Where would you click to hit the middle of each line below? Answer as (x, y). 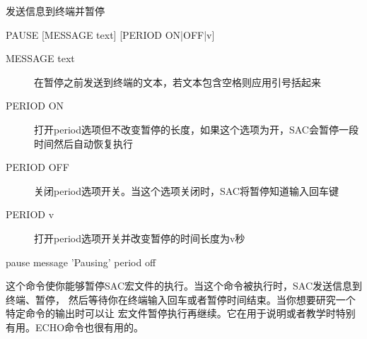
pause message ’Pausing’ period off (81, 262)
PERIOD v (30, 214)
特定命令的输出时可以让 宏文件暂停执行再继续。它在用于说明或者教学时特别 (181, 313)
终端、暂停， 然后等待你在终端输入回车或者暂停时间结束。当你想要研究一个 (181, 299)
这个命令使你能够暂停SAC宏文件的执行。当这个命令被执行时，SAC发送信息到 (184, 286)
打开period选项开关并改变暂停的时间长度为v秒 (140, 238)
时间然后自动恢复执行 (83, 143)
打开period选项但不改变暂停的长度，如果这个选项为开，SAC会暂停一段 (196, 129)
